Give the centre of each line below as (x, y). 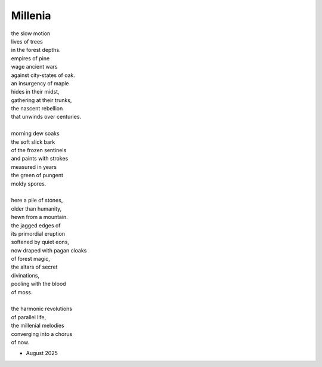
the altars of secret (34, 267)
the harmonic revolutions (42, 309)
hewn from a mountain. (39, 217)
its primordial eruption (38, 233)
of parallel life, (29, 317)
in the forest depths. (36, 50)
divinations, (25, 275)
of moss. (22, 292)
